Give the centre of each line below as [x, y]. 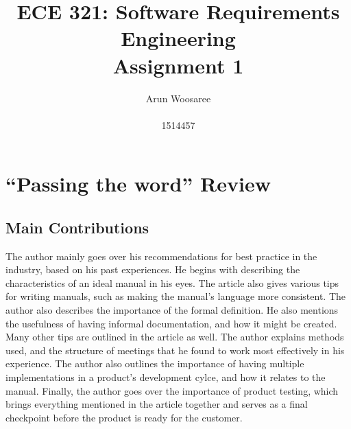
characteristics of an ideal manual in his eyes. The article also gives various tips [172, 282]
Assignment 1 [178, 65]
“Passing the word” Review [138, 184]
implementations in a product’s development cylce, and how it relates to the [166, 377]
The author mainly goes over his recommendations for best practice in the [161, 256]
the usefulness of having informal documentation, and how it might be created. [171, 323]
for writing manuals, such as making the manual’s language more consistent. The [176, 296]
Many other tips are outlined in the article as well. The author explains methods [175, 337]
